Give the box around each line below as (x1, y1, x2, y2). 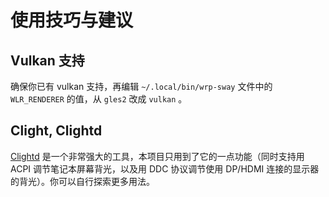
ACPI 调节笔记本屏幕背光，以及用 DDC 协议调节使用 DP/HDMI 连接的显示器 (10, 162, 320, 175)
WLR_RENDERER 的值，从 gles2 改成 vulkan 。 (10, 93, 188, 105)
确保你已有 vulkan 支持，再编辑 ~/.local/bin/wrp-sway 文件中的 (10, 81, 273, 92)
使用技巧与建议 (10, 9, 134, 32)
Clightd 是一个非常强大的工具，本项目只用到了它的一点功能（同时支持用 (10, 150, 305, 162)
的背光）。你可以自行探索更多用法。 (10, 175, 155, 187)
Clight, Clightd (10, 122, 103, 140)
